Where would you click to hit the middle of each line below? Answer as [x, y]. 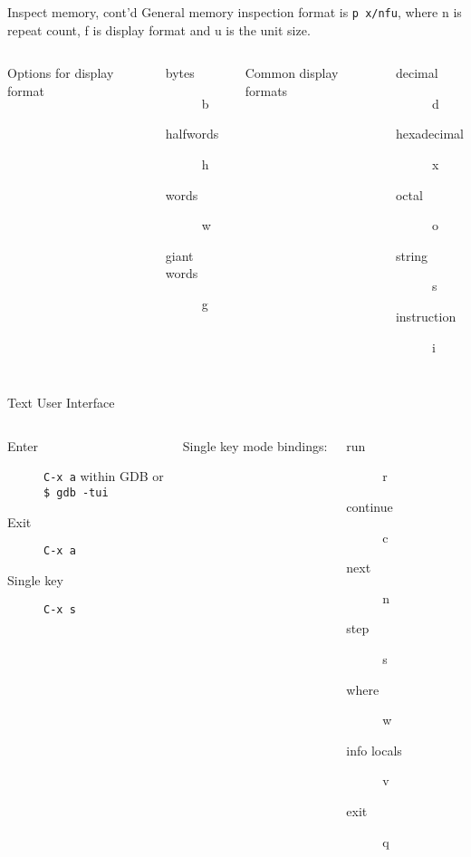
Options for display [61, 73]
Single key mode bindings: [255, 445]
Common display [292, 73]
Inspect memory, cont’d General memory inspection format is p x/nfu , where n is [235, 12]
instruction [426, 316]
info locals [374, 750]
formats [266, 90]
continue [370, 506]
